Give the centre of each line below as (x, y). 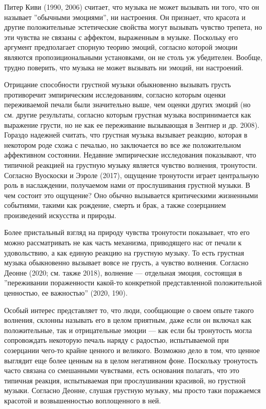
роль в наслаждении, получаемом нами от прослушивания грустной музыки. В (127, 185)
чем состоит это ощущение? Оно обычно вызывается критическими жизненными (131, 195)
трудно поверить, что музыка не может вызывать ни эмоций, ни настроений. (124, 67)
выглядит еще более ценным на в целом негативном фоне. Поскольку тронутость (131, 360)
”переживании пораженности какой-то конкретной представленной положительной (133, 283)
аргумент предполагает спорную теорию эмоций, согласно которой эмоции (121, 47)
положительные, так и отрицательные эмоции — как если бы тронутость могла (128, 330)
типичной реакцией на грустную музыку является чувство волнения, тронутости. (131, 164)
